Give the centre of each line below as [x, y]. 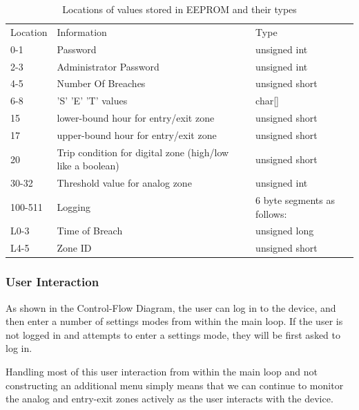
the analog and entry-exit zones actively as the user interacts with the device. [169, 399]
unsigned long [285, 231]
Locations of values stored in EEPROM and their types [179, 9]
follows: [271, 213]
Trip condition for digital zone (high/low [143, 152]
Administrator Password [108, 66]
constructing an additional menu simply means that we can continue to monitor [175, 385]
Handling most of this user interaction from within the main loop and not [162, 371]
